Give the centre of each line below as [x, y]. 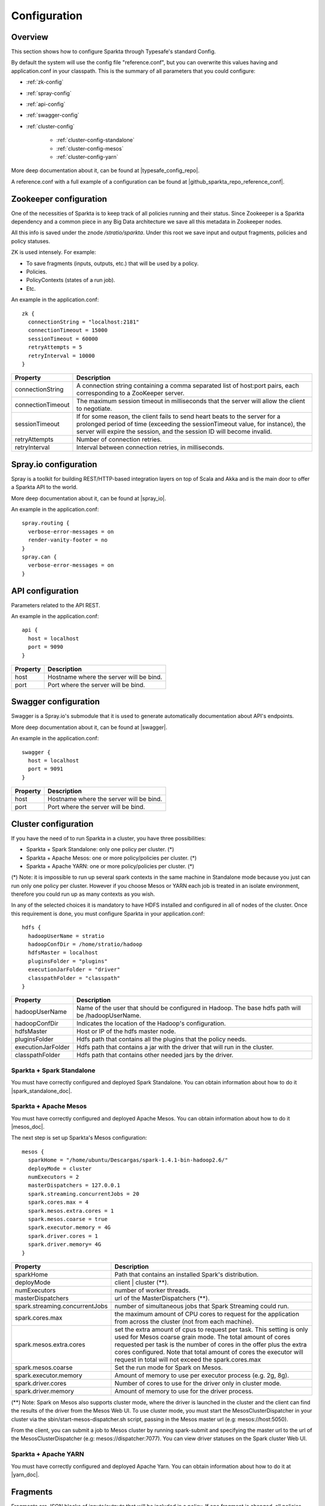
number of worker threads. [153, 1290]
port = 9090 [45, 647]
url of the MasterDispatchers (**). [162, 1298]
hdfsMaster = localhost [63, 953]
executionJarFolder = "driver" [74, 970]
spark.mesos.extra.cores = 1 [71, 1211]
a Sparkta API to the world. [45, 487]
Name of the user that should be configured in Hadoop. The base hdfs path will [188, 1008]
